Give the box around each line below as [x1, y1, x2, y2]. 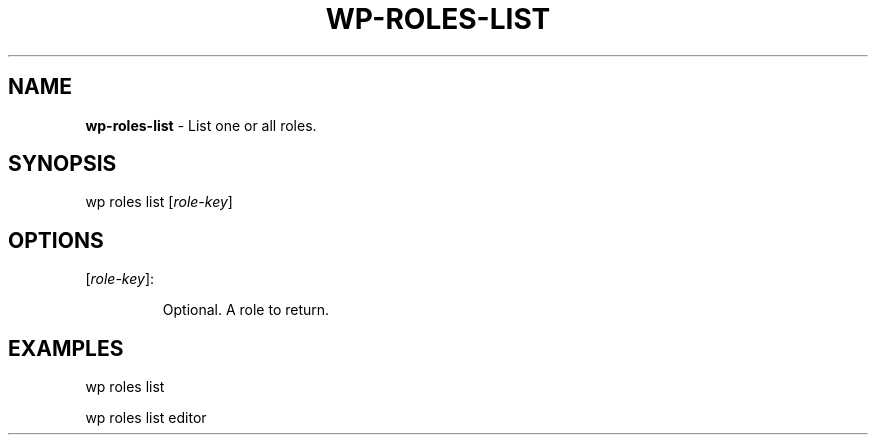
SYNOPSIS [8, 151, 117, 177]
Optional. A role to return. [162, 301, 330, 319]
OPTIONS [8, 227, 104, 253]
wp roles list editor [85, 409, 207, 427]
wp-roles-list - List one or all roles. [85, 116, 317, 134]
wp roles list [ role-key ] [85, 193, 233, 211]
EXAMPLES [8, 335, 124, 361]
